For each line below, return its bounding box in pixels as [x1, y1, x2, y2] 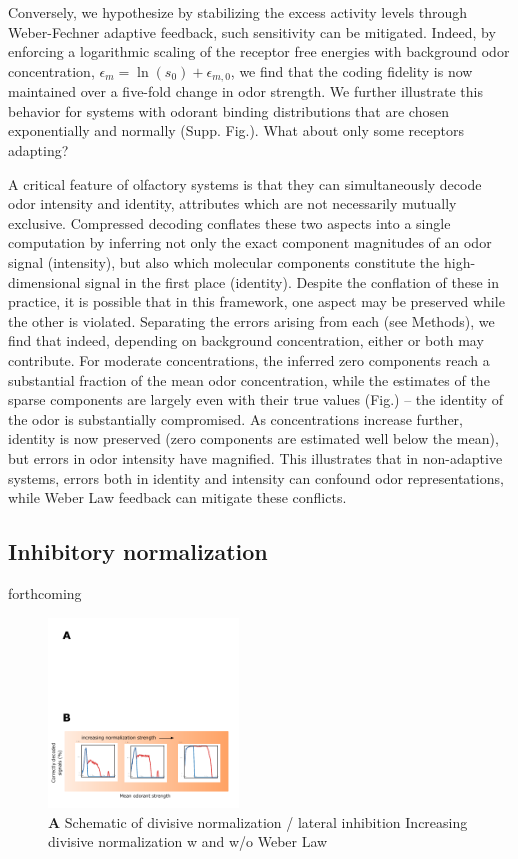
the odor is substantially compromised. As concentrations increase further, [8, 408, 463, 429]
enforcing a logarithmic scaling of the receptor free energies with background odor [8, 41, 510, 62]
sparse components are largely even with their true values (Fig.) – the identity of [8, 389, 503, 410]
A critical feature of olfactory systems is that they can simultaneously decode [8, 173, 482, 194]
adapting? [8, 140, 69, 161]
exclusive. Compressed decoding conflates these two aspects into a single [8, 212, 451, 233]
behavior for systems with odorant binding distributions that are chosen [8, 100, 449, 121]
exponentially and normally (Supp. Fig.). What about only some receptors [8, 120, 464, 141]
